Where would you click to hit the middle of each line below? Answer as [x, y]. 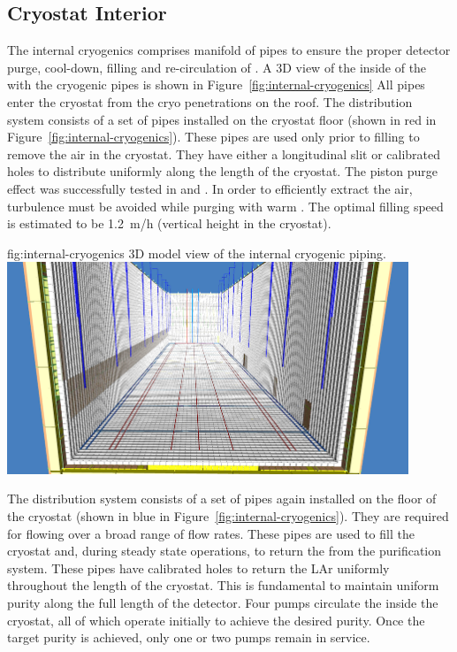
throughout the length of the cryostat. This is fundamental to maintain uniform [223, 585]
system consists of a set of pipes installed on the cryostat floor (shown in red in [222, 119]
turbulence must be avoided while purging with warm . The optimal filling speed [225, 206]
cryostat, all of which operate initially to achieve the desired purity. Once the [216, 620]
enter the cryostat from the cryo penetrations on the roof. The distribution [210, 101]
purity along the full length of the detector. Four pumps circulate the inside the [223, 602]
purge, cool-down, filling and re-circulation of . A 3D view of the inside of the [217, 67]
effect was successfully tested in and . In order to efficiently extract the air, [210, 188]
